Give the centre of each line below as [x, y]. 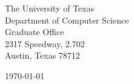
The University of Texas [50, 8]
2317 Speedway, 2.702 [45, 43]
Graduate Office [35, 32]
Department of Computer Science [67, 20]
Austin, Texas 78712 [42, 55]
